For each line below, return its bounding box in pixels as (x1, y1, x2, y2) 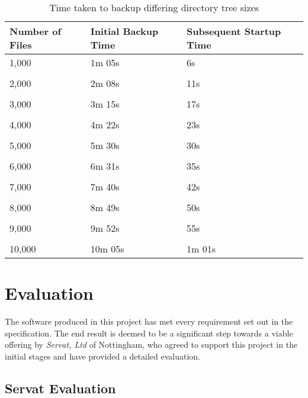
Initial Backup (90, 24, 159, 38)
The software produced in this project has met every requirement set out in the (5, 315, 293, 328)
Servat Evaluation (5, 378, 116, 397)
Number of (9, 24, 62, 38)
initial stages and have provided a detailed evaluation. (5, 350, 200, 362)
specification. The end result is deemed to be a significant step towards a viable (5, 326, 293, 339)
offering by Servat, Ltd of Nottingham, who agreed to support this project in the (5, 338, 298, 351)
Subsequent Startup (187, 24, 281, 38)
